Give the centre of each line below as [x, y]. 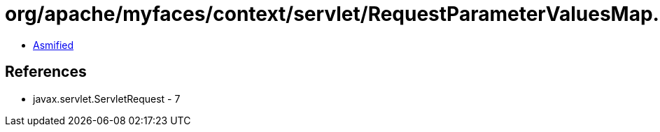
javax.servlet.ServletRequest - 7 [107, 98]
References [46, 72]
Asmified [54, 45]
